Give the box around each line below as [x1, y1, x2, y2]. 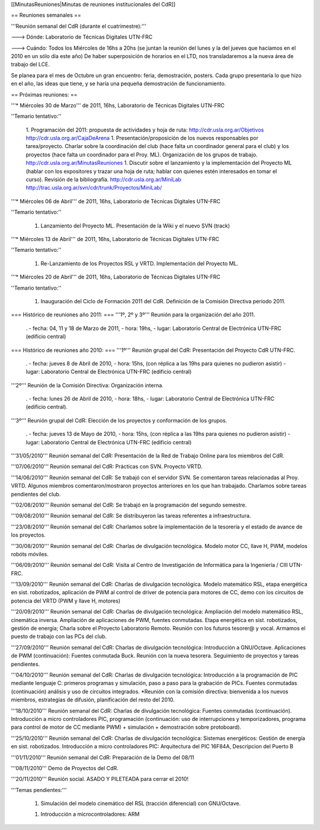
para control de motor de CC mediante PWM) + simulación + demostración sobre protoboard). [11, 723, 242, 731]
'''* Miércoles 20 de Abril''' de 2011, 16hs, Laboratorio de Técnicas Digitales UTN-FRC [11, 273, 220, 281]
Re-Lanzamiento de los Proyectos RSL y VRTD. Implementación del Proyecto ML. [40, 259, 239, 267]
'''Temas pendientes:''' [11, 786, 68, 793]
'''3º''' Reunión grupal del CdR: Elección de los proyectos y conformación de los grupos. [11, 416, 228, 424]
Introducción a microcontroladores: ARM [40, 810, 140, 818]
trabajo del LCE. [11, 61, 50, 68]
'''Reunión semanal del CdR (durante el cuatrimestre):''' [11, 23, 146, 30]
